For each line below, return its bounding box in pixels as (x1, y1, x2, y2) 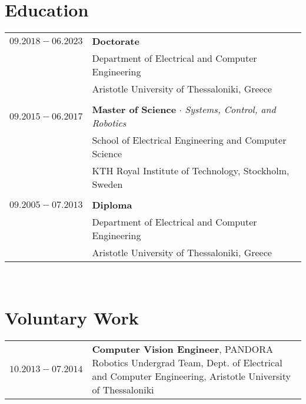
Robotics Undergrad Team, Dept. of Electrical (92, 355, 282, 369)
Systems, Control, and (185, 102, 276, 117)
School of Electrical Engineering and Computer (92, 133, 287, 147)
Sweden (92, 177, 123, 191)
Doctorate (92, 34, 139, 48)
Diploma (92, 198, 132, 212)
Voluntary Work (5, 305, 139, 329)
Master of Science (92, 102, 177, 117)
